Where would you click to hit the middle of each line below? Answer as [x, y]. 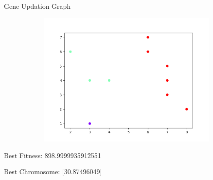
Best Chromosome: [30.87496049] [53, 171]
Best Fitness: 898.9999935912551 [53, 155]
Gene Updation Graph [37, 6]
